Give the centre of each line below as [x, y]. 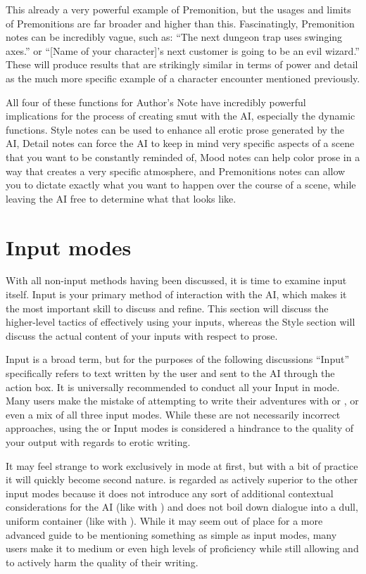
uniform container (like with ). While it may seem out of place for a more [164, 520]
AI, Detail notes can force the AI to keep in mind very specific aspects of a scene [180, 143]
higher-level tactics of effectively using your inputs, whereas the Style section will [181, 322]
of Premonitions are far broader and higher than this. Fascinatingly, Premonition [180, 23]
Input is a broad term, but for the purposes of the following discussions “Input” [178, 359]
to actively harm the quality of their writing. [102, 562]
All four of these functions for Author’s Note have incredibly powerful [156, 102]
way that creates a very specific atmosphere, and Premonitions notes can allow [176, 171]
